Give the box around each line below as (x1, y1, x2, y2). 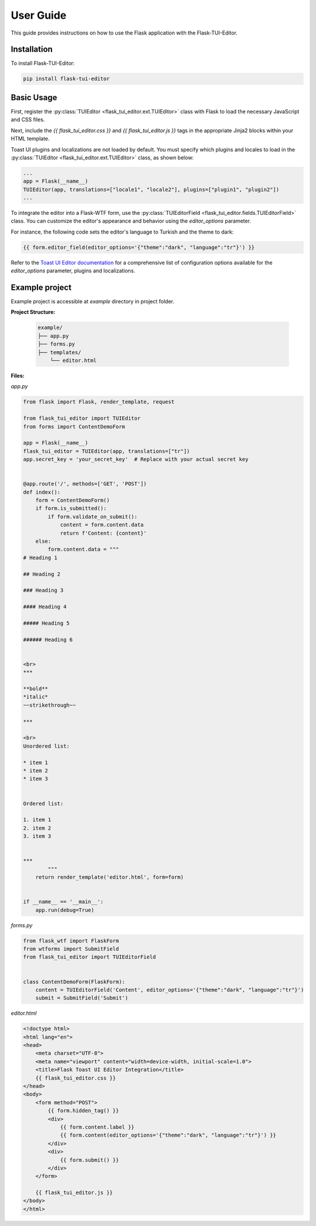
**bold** (23, 686, 49, 692)
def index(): (23, 489, 61, 495)
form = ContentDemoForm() (35, 497, 110, 504)
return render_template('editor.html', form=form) (35, 874, 184, 881)
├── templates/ (37, 349, 81, 355)
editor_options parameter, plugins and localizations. (11, 267, 136, 275)
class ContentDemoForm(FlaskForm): (23, 978, 125, 985)
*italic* (23, 694, 49, 700)
